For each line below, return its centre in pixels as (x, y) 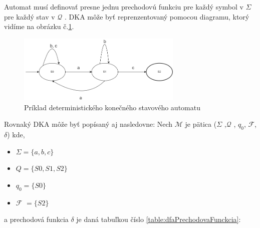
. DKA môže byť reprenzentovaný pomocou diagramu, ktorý (157, 16)
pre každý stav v (30, 16)
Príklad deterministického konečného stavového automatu (112, 107)
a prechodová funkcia (36, 219)
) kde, (16, 135)
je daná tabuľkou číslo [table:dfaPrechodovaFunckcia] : (159, 219)
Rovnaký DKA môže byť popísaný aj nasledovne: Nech (88, 124)
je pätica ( (201, 124)
